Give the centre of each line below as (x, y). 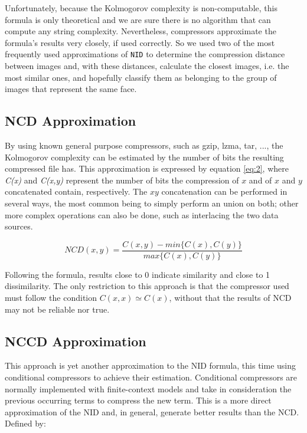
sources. (19, 226)
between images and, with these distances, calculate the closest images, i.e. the (147, 66)
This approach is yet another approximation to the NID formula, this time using (151, 365)
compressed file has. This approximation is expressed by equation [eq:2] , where (147, 168)
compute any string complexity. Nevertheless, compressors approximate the (141, 31)
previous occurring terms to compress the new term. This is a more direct (138, 400)
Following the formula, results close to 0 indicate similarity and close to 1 (138, 274)
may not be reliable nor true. (57, 309)
